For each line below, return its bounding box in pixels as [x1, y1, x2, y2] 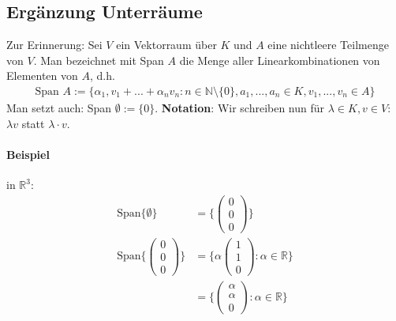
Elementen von [6, 67, 78, 84]
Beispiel [6, 145, 50, 162]
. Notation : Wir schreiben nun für [155, 100, 325, 116]
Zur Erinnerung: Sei [6, 36, 103, 53]
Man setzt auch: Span [6, 100, 112, 116]
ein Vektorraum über [116, 36, 217, 53]
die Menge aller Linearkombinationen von [179, 51, 380, 68]
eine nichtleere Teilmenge [267, 36, 389, 53]
